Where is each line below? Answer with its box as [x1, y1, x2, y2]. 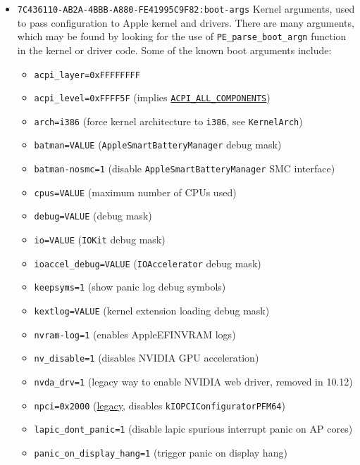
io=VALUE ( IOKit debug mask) [34, 232, 166, 247]
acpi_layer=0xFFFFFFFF [34, 70, 140, 80]
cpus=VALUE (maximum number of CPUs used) [34, 184, 237, 199]
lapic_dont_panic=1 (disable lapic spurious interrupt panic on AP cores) [34, 421, 353, 436]
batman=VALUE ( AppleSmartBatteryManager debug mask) [34, 137, 282, 152]
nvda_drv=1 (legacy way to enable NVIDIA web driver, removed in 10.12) [34, 374, 353, 389]
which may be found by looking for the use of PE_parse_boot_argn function [17, 29, 347, 44]
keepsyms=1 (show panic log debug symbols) [34, 279, 226, 294]
